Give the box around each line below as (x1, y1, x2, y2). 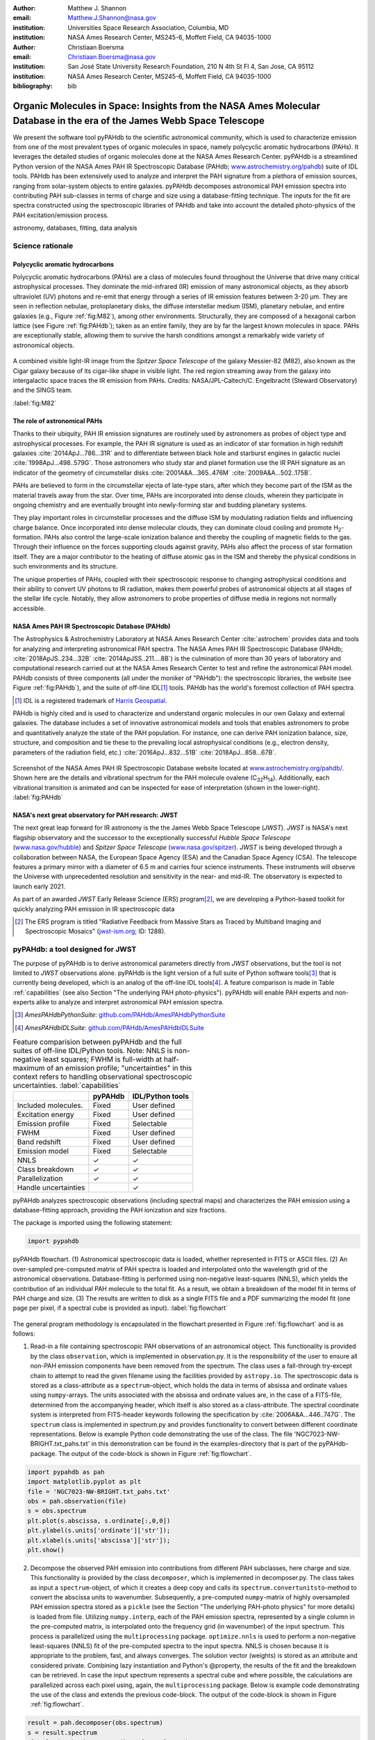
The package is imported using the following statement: (12, 1219, 173, 1227)
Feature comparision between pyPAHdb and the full (12, 1037, 182, 1047)
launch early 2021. (12, 882, 66, 890)
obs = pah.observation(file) (27, 1497, 127, 1505)
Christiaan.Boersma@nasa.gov (67, 52, 156, 61)
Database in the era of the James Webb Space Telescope (12, 115, 265, 127)
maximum (12, 1063, 45, 1073)
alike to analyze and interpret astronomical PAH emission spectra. (35, 998, 224, 1006)
